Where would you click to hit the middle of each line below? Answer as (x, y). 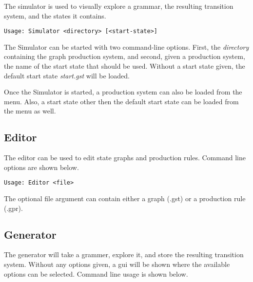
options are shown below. (41, 167)
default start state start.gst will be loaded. (67, 75)
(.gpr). (13, 208)
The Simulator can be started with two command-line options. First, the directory (126, 47)
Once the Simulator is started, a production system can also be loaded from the (123, 92)
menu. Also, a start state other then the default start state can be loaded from (121, 101)
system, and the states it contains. (55, 15)
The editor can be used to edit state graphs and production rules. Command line (125, 158)
